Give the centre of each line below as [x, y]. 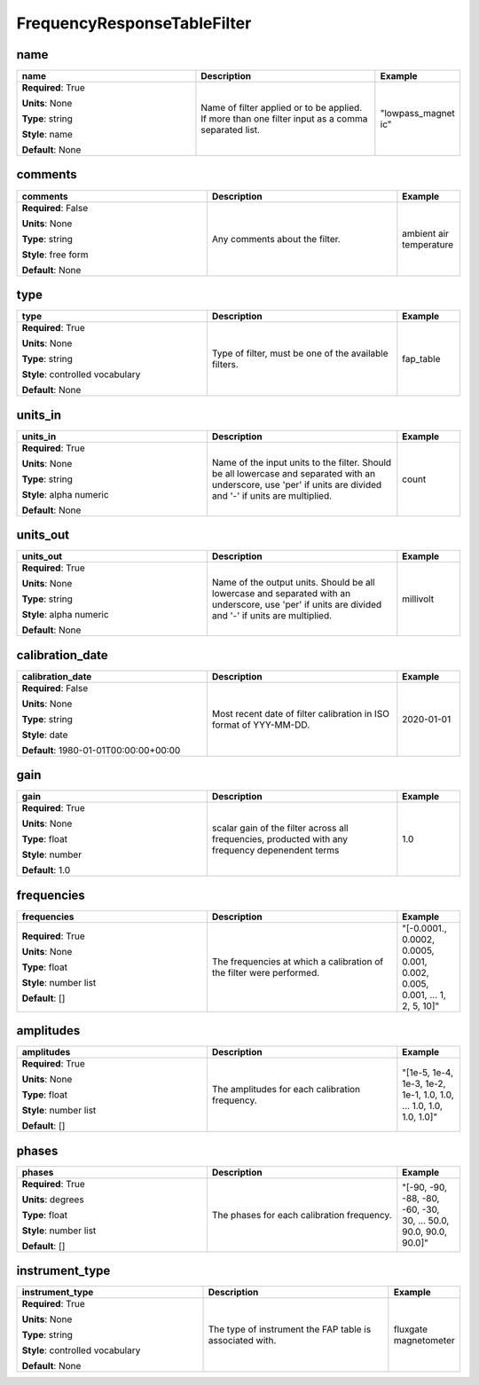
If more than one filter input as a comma [284, 119]
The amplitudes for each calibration [286, 1090]
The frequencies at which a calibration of [298, 961]
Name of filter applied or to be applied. [282, 108]
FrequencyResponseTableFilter [134, 23]
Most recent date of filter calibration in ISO [301, 713]
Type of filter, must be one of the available [300, 353]
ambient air [426, 233]
